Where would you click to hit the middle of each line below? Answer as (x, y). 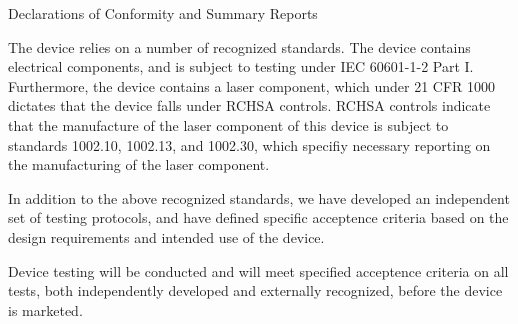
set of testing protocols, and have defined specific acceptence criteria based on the (258, 217)
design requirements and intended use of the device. (166, 236)
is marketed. (45, 309)
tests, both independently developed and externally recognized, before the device (255, 290)
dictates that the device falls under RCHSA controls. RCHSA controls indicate (249, 105)
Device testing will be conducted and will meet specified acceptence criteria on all (258, 270)
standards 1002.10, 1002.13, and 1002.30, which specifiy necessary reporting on (249, 144)
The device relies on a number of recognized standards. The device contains (239, 46)
